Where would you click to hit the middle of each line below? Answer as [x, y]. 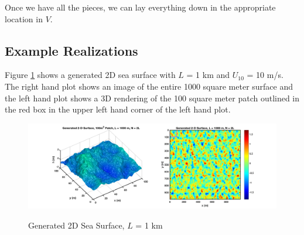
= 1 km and [208, 75]
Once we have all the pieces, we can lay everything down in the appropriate [140, 7]
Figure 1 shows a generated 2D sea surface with [90, 75]
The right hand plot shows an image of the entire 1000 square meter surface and [149, 86]
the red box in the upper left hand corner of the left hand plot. [118, 109]
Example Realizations [71, 50]
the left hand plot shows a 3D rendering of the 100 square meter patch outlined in [152, 98]
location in [24, 18]
